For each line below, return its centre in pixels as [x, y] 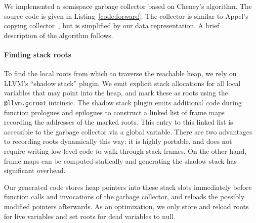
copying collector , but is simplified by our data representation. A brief [112, 25]
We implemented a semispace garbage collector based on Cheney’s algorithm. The [128, 6]
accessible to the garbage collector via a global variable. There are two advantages [128, 131]
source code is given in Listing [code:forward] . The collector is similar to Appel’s [126, 16]
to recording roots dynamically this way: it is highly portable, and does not [118, 141]
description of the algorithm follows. [59, 35]
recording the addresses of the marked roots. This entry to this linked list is [119, 122]
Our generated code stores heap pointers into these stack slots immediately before [128, 187]
